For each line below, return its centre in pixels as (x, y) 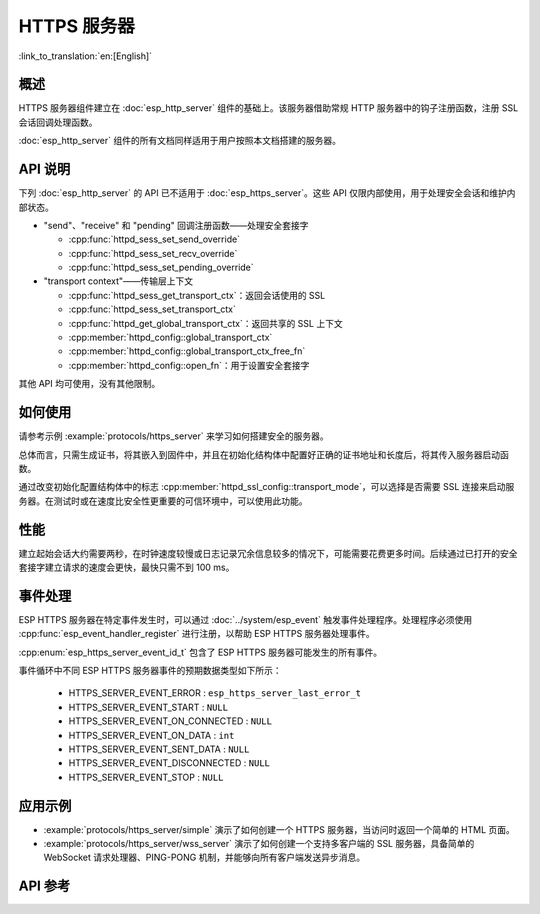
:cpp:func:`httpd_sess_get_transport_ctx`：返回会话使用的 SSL (197, 295)
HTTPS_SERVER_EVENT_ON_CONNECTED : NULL (170, 721)
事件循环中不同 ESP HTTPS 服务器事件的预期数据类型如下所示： (150, 671)
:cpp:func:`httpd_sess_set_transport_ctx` (152, 309)
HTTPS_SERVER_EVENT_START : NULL (148, 707)
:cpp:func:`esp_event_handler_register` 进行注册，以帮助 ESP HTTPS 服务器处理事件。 (196, 634)
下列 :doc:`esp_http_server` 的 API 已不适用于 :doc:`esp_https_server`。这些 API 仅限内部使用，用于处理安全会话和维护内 (267, 193)
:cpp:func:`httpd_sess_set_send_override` (154, 239)
